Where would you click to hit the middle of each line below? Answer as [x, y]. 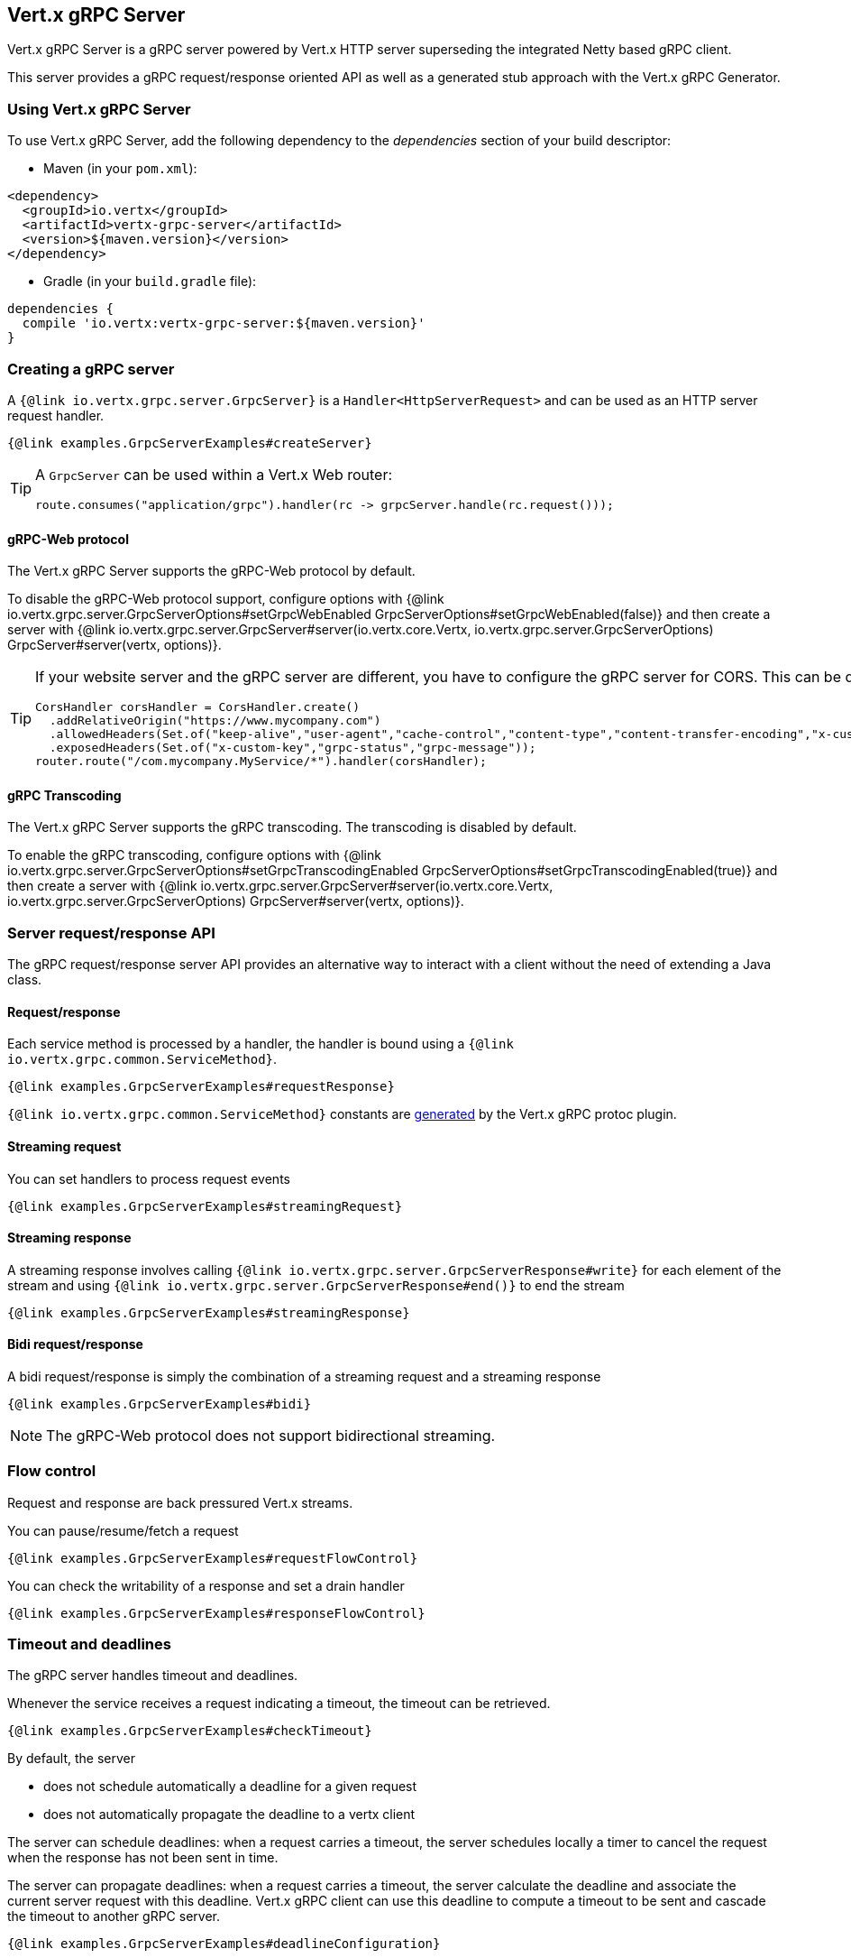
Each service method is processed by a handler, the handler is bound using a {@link [261, 1044]
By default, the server [71, 1759]
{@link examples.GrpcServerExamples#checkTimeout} [190, 1731]
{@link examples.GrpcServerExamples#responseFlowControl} [216, 1613]
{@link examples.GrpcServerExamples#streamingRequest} [205, 1206]
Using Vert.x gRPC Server [99, 109]
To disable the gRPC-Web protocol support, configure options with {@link [226, 599]
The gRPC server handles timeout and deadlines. [153, 1676]
